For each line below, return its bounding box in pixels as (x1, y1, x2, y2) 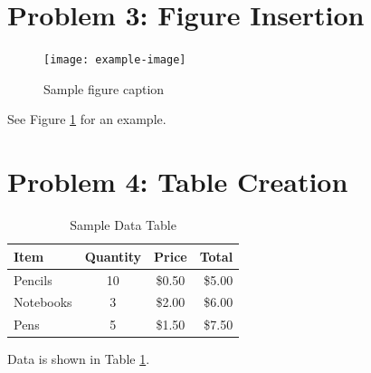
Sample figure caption (43, 79, 165, 98)
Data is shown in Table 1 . (7, 349, 150, 368)
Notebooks (14, 292, 72, 311)
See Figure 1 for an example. (7, 110, 166, 129)
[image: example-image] (43, 53, 186, 67)
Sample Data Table (70, 215, 176, 234)
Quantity (84, 246, 142, 265)
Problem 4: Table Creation (7, 163, 348, 200)
